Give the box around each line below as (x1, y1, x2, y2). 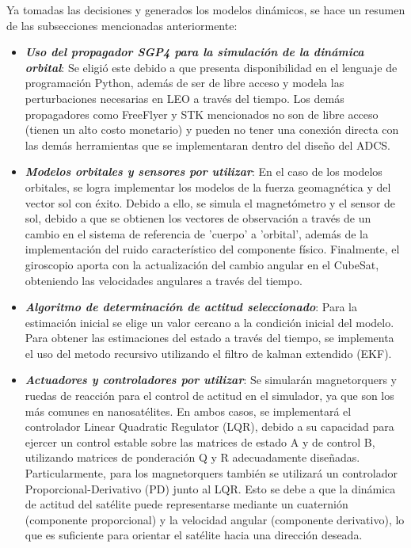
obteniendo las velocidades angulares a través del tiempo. (25, 272, 303, 288)
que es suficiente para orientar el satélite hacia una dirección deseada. (25, 527, 363, 543)
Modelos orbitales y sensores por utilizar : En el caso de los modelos (25, 163, 382, 180)
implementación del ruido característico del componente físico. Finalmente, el (25, 241, 400, 257)
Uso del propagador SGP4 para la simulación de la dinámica (25, 44, 364, 60)
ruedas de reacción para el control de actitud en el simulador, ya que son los (25, 387, 394, 404)
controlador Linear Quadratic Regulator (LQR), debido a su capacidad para (25, 418, 394, 435)
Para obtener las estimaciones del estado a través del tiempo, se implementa (25, 329, 394, 346)
